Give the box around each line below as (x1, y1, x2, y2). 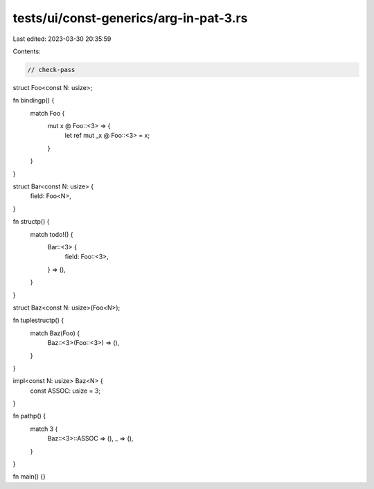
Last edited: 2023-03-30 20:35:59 (12, 35, 112, 43)
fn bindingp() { (12, 96, 55, 105)
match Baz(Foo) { (30, 329, 80, 337)
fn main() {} (12, 472, 46, 481)
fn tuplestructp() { (12, 316, 64, 325)
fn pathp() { (12, 412, 46, 420)
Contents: (12, 47, 41, 55)
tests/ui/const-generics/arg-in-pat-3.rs (12, 10, 248, 26)
